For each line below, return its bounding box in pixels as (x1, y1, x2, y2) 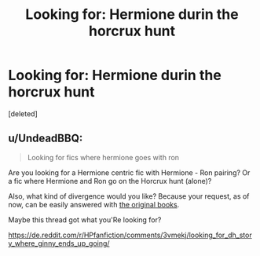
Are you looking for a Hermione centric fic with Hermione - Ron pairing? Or (8, 167, 251, 177)
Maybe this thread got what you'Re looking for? (8, 214, 162, 225)
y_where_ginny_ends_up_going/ (8, 238, 110, 248)
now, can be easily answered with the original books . (8, 199, 180, 209)
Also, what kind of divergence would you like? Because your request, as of (8, 191, 250, 201)
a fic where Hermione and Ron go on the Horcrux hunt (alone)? (8, 176, 212, 185)
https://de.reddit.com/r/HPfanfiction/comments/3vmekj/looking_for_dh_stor (8, 230, 253, 240)
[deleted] (8, 108, 38, 119)
